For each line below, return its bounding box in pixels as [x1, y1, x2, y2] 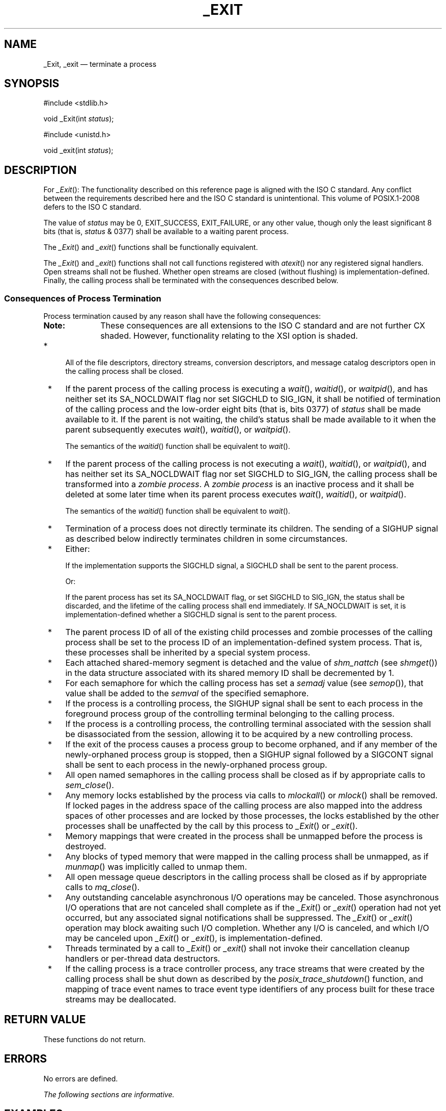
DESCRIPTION [4, 163, 77, 176]
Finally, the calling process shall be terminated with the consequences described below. [43, 276, 339, 285]
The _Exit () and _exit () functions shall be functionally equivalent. [43, 243, 258, 252]
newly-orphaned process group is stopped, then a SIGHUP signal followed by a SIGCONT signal [65, 749, 433, 760]
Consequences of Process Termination [4, 293, 161, 304]
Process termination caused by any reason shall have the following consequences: [43, 312, 321, 321]
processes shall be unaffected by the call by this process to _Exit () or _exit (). [65, 821, 358, 831]
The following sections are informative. [43, 1090, 175, 1099]
